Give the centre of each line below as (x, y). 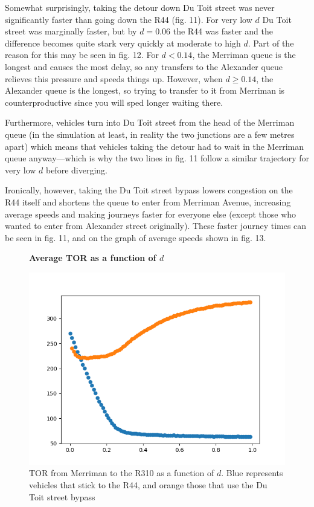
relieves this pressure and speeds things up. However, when (114, 78)
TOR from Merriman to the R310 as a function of (122, 473)
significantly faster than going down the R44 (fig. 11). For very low (129, 19)
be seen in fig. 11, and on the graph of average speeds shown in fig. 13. (136, 237)
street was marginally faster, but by (71, 31)
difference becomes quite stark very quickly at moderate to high (123, 43)
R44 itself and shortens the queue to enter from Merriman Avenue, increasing (148, 202)
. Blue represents (252, 473)
